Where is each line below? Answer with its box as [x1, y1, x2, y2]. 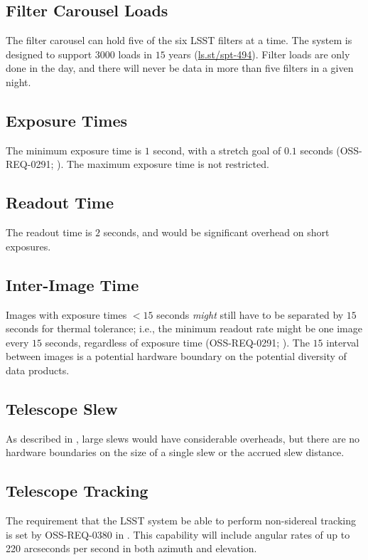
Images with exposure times [6, 307, 127, 322]
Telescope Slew [6, 397, 118, 419]
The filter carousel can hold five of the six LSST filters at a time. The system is [6, 33, 352, 48]
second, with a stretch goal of [153, 142, 281, 157]
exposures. [6, 238, 51, 253]
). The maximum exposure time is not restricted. [56, 157, 269, 171]
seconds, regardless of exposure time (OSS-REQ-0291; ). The [45, 334, 310, 349]
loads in [118, 46, 153, 61]
